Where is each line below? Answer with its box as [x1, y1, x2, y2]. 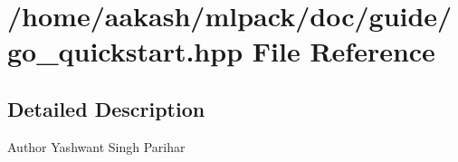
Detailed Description [7, 94, 205, 122]
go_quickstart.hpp [7, 33, 243, 70]
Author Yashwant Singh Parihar [7, 137, 186, 156]
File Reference [252, 33, 435, 70]
